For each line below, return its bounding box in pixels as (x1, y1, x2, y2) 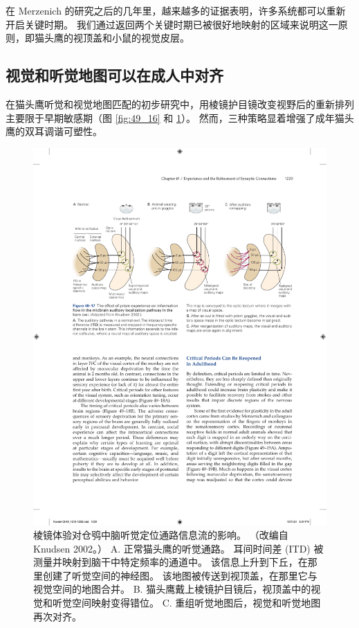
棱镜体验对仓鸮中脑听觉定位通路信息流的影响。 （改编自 (33, 528, 288, 542)
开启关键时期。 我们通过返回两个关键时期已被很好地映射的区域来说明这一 (6, 17, 338, 31)
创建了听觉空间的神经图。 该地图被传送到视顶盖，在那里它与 (42, 568, 317, 582)
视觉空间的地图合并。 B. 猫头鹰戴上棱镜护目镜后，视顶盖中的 (33, 582, 311, 596)
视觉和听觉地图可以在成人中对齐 (6, 64, 223, 86)
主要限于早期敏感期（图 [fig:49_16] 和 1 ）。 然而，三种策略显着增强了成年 (6, 110, 335, 125)
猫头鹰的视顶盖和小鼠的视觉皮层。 (34, 30, 190, 45)
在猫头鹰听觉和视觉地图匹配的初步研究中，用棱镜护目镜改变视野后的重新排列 (6, 96, 354, 111)
